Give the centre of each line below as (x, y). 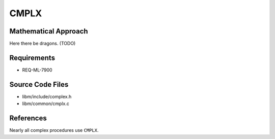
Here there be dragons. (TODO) (43, 44)
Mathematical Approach (49, 31)
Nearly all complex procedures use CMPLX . (54, 130)
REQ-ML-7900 (37, 70)
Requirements (32, 58)
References (28, 118)
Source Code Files (39, 84)
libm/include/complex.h (47, 96)
